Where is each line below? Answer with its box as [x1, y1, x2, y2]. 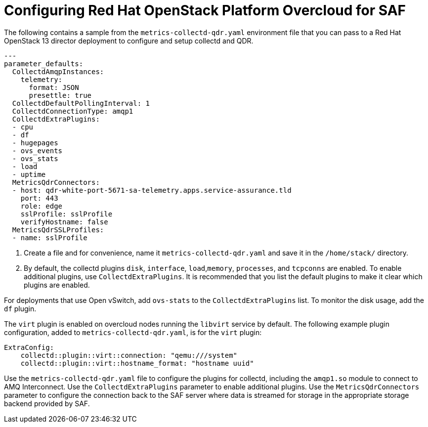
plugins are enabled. [24, 280, 90, 289]
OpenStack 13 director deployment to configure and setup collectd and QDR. [4, 36, 254, 45]
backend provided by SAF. [4, 399, 90, 408]
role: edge [20, 202, 63, 210]
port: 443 [20, 194, 58, 202]
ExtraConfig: [4, 343, 54, 351]
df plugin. [4, 304, 37, 313]
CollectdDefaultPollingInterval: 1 [12, 99, 150, 107]
